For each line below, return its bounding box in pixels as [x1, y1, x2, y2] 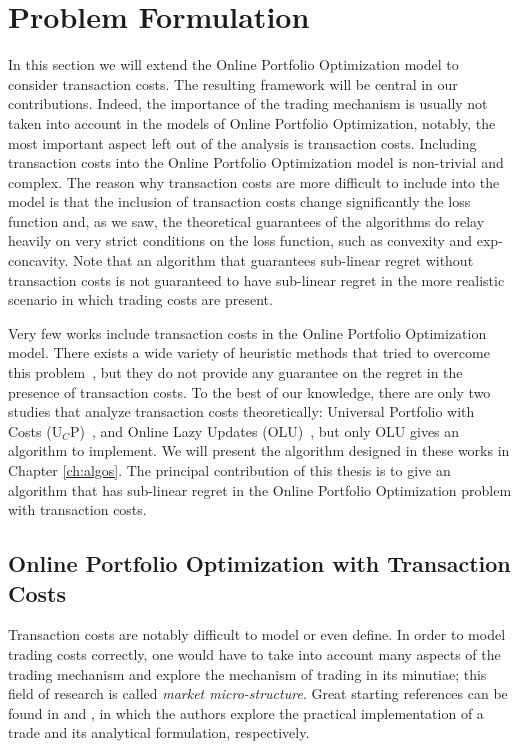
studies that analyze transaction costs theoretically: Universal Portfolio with [8, 401, 475, 422]
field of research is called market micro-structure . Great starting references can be [8, 683, 508, 704]
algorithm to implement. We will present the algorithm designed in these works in [8, 440, 510, 461]
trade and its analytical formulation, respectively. [8, 722, 310, 743]
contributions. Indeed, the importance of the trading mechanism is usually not [8, 93, 488, 114]
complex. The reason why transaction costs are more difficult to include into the [8, 171, 500, 192]
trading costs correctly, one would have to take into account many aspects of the [8, 643, 501, 664]
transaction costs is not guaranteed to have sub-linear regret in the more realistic [8, 269, 505, 290]
